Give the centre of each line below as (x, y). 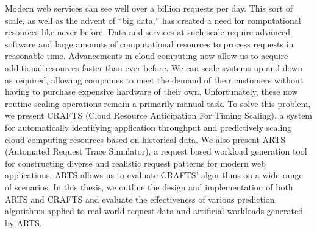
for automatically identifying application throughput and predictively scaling (148, 127)
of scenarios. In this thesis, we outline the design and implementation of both (149, 186)
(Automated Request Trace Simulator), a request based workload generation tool (156, 151)
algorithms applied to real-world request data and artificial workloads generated (154, 211)
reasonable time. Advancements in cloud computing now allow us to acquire (147, 56)
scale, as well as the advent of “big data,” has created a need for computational (153, 20)
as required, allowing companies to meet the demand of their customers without (154, 79)
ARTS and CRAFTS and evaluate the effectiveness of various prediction (140, 199)
